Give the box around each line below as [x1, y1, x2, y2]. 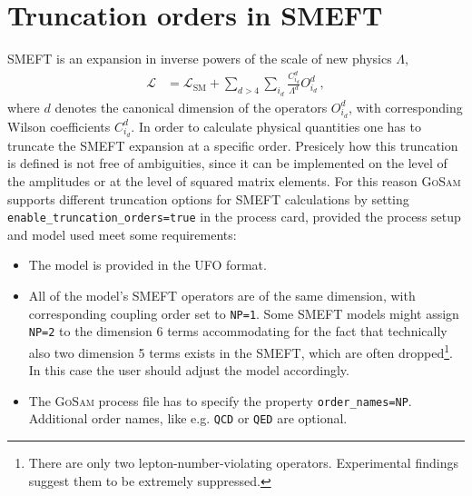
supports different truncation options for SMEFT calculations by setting [7, 189, 409, 208]
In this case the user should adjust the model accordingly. [28, 361, 349, 380]
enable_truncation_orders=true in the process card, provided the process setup [7, 207, 461, 226]
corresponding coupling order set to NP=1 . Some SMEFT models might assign [28, 303, 459, 322]
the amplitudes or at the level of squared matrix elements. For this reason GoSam [7, 172, 461, 191]
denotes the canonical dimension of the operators [54, 97, 328, 116]
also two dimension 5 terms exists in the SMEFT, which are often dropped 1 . [28, 340, 453, 362]
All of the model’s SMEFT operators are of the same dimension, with [28, 286, 416, 305]
